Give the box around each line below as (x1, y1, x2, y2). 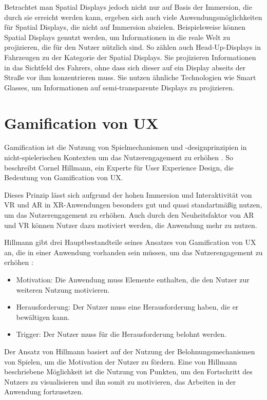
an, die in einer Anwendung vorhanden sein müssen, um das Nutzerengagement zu (4, 246, 263, 257)
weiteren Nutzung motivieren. (16, 284, 110, 295)
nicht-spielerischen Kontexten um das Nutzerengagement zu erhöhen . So (4, 152, 233, 163)
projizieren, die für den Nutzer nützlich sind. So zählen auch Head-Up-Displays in (4, 42, 261, 52)
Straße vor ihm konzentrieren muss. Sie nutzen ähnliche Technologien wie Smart (4, 72, 256, 83)
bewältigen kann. (16, 311, 70, 322)
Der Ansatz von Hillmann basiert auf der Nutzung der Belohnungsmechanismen (4, 346, 255, 356)
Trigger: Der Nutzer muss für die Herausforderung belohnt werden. (16, 329, 226, 339)
